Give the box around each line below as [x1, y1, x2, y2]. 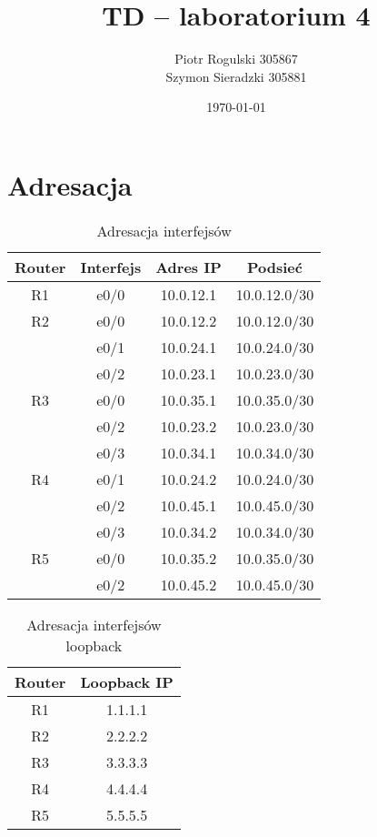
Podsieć [246, 256, 303, 277]
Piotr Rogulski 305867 [174, 49, 298, 68]
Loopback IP [80, 671, 174, 692]
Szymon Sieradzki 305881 [165, 66, 307, 86]
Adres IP [155, 256, 222, 277]
